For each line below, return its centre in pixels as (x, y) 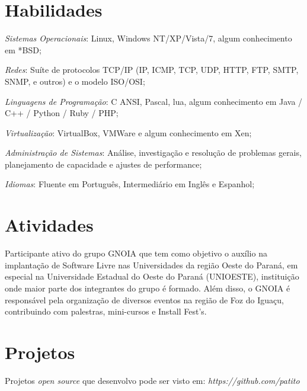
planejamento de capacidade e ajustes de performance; (103, 164)
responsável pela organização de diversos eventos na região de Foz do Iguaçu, (144, 299)
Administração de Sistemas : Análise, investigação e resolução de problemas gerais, (153, 153)
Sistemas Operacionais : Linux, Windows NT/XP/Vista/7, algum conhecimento (148, 38)
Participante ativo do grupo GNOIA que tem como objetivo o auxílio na (136, 253)
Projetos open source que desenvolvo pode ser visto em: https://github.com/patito (152, 380)
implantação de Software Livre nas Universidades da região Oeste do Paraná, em (151, 265)
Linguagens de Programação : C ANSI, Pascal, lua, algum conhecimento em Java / (154, 101)
